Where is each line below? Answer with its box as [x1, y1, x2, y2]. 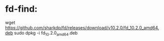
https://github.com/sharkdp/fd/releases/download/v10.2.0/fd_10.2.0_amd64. [5, 24, 159, 30]
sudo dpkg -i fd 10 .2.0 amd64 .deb [14, 30, 78, 37]
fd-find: [5, 3, 38, 15]
